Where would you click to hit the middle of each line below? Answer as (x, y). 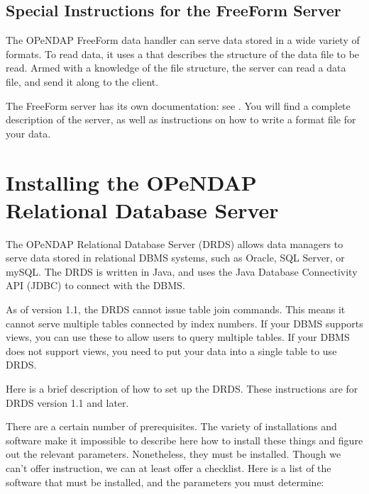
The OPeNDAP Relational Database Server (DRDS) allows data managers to (175, 243)
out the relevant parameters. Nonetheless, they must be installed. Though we (174, 454)
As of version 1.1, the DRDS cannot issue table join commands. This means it (176, 309)
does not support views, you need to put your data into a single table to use (171, 350)
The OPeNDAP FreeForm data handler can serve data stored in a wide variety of (183, 40)
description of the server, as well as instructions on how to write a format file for (181, 119)
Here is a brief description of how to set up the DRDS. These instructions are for (182, 389)
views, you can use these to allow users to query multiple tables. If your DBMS (178, 337)
